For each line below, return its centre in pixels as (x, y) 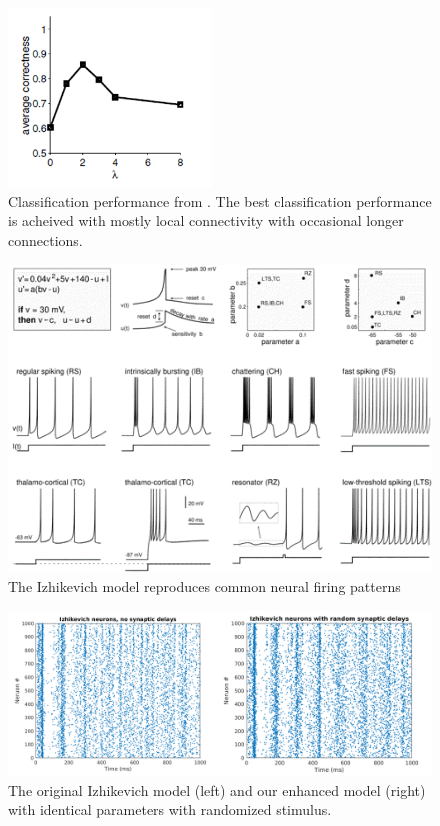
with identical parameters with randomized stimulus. (170, 809)
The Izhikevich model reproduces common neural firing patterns (204, 586)
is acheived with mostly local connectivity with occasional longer (206, 220)
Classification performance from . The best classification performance (220, 200)
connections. (45, 239)
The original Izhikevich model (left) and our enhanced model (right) (217, 789)
